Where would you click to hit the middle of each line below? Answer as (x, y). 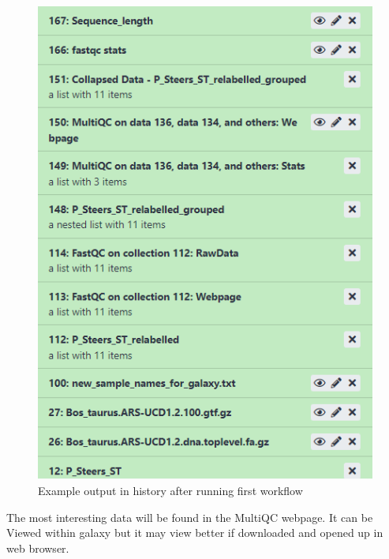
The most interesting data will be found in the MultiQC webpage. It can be (190, 517)
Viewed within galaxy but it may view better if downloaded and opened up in (195, 533)
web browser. (38, 548)
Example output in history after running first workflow (170, 490)
